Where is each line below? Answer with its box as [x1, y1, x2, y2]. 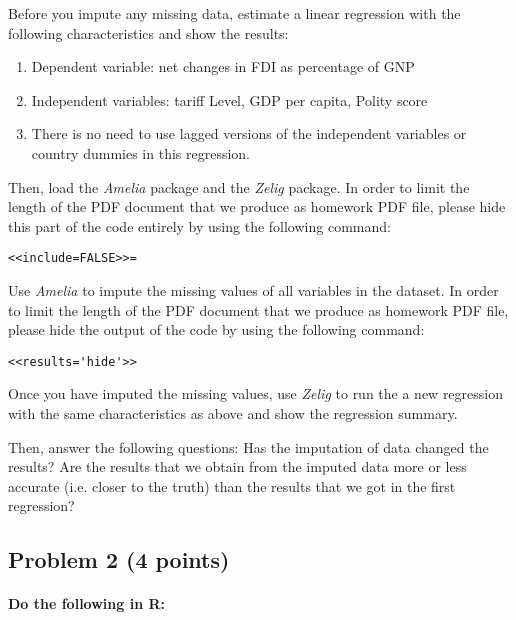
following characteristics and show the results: [8, 22, 289, 43]
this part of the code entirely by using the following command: [8, 215, 391, 236]
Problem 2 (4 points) [8, 544, 230, 575]
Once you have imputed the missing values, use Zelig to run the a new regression [8, 383, 504, 404]
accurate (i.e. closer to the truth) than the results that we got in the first [8, 475, 456, 496]
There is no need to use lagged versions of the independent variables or [31, 123, 467, 144]
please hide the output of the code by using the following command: [8, 319, 425, 340]
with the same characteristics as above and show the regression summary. [8, 403, 458, 424]
